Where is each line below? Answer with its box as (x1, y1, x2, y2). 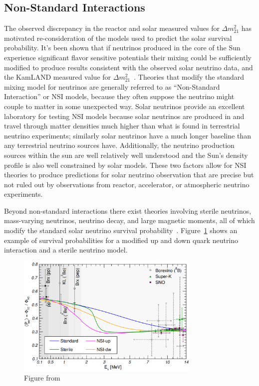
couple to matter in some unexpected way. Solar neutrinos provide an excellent (4, 101, 245, 111)
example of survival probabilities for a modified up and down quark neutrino (4, 235, 239, 245)
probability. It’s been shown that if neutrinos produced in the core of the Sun (4, 42, 241, 53)
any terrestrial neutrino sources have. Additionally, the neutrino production (4, 140, 235, 150)
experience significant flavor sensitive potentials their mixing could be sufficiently (4, 52, 252, 62)
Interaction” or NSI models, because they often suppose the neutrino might (4, 91, 235, 102)
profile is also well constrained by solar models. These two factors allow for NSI (4, 159, 247, 170)
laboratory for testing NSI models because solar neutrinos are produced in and (4, 111, 245, 121)
